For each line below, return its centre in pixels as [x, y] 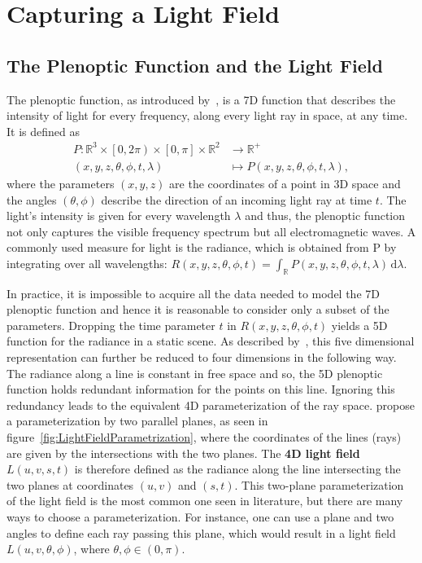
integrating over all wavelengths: [87, 263]
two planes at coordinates [70, 484]
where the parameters [61, 183]
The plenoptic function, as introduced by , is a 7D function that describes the [201, 99]
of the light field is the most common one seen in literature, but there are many [205, 501]
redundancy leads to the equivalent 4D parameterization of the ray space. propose [211, 405]
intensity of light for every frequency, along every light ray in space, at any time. [207, 115]
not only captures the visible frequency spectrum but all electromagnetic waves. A [211, 231]
